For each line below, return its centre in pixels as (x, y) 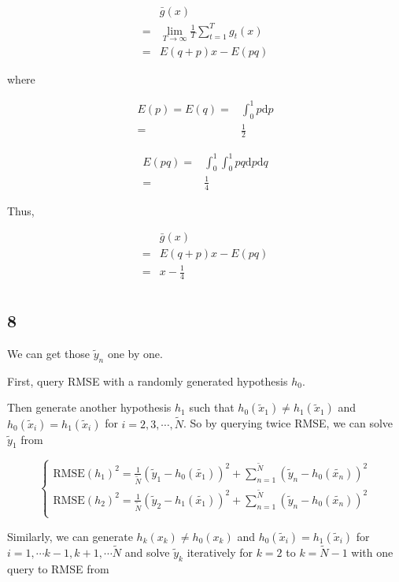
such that (212, 407)
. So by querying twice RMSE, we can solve (288, 423)
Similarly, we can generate (70, 536)
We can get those (49, 354)
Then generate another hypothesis (89, 407)
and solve (147, 552)
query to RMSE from (58, 568)
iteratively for (220, 552)
